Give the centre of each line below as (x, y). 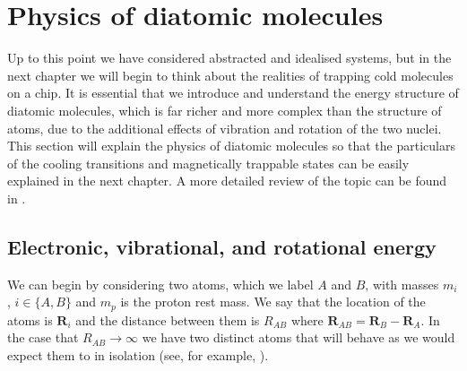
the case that (43, 337)
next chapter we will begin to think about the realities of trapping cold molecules (230, 75)
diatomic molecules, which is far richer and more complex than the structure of (225, 110)
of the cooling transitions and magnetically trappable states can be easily (208, 163)
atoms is (30, 319)
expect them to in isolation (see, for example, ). (138, 354)
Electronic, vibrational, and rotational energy (222, 246)
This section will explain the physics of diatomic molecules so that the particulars (231, 146)
